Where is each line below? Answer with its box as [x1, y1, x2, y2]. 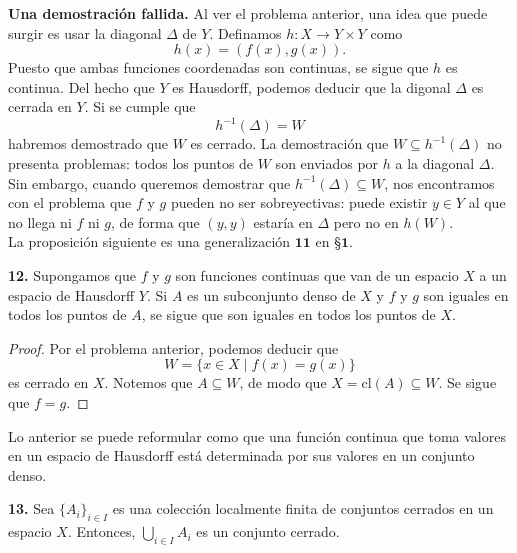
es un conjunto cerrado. [196, 521, 340, 542]
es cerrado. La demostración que [190, 133, 389, 154]
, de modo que [239, 372, 327, 393]
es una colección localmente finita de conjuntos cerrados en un [112, 498, 494, 519]
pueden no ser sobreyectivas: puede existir [170, 192, 428, 213]
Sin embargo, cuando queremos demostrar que [8, 172, 291, 193]
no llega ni [8, 211, 72, 232]
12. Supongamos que [8, 265, 136, 286]
